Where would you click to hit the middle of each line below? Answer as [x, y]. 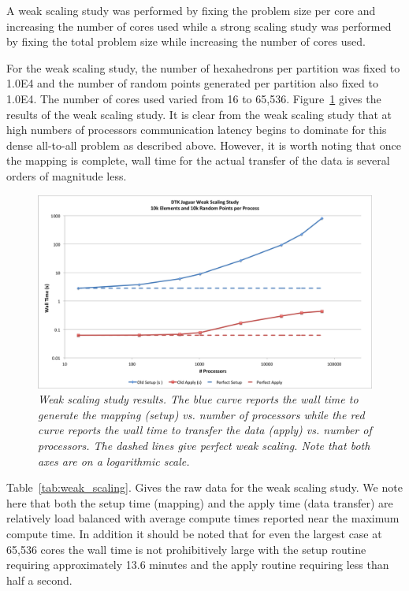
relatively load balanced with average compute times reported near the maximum [203, 518]
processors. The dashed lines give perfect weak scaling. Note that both [204, 446]
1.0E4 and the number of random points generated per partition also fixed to [192, 83]
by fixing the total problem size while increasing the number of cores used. [186, 41]
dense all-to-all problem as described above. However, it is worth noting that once [204, 145]
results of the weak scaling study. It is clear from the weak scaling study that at [199, 114]
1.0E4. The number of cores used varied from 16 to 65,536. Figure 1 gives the [194, 98]
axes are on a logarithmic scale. [114, 461]
